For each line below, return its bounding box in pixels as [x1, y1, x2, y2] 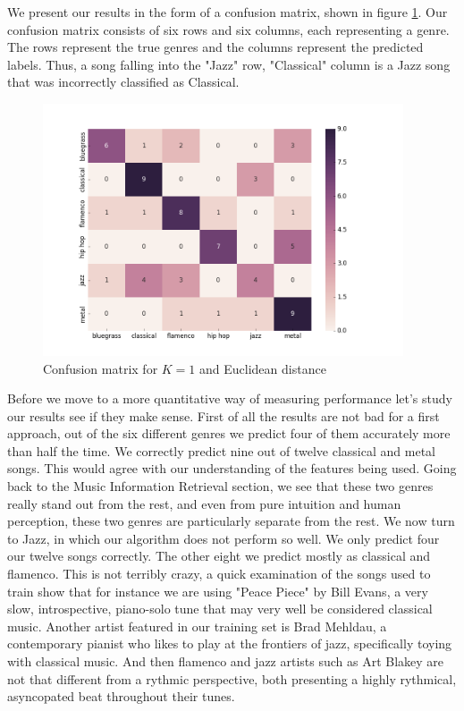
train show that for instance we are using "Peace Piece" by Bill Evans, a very [7, 581, 428, 600]
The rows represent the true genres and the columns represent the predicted [7, 38, 424, 56]
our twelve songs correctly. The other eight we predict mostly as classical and [7, 546, 431, 565]
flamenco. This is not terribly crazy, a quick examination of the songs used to [7, 564, 431, 583]
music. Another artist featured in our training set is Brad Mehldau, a [7, 616, 387, 635]
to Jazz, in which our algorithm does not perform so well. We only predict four [7, 529, 440, 547]
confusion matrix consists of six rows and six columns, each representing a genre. [7, 20, 450, 38]
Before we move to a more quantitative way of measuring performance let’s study [7, 389, 452, 408]
